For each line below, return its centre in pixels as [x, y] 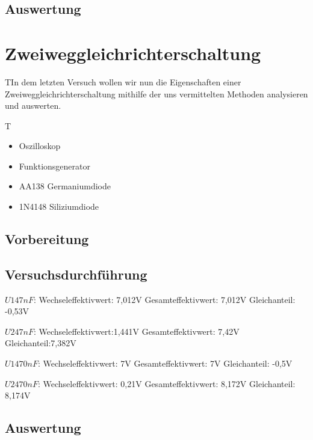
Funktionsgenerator [55, 166]
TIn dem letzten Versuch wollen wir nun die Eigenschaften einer [123, 81]
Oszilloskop [40, 146]
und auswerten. [33, 105]
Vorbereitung [47, 239]
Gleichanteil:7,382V [41, 343]
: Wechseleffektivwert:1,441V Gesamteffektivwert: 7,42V [136, 331]
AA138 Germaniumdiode [65, 186]
